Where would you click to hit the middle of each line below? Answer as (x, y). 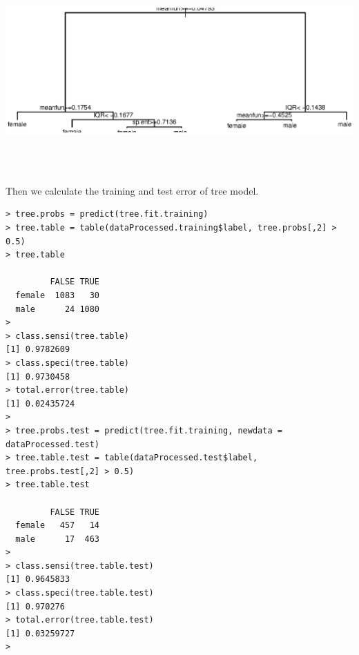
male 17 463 (58, 539)
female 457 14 (58, 526)
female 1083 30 (58, 295)
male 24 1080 (58, 309)
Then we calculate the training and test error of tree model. (132, 190)
